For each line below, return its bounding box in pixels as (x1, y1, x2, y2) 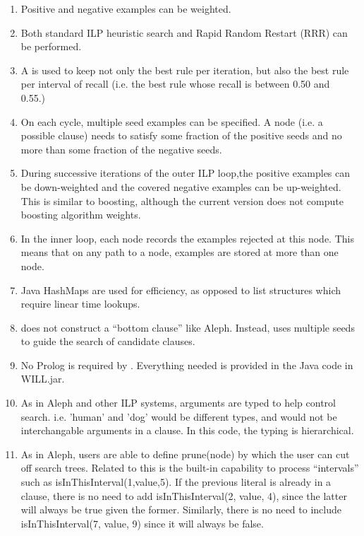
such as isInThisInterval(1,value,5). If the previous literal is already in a (20, 474, 332, 489)
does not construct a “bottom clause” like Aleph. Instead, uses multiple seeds (20, 320, 355, 334)
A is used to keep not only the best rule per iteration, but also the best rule (20, 62, 349, 77)
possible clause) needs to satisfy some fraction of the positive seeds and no (20, 128, 342, 143)
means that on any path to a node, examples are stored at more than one (20, 245, 339, 260)
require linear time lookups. (20, 296, 140, 311)
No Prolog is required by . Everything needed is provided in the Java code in (20, 357, 353, 372)
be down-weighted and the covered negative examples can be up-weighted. (20, 179, 341, 194)
